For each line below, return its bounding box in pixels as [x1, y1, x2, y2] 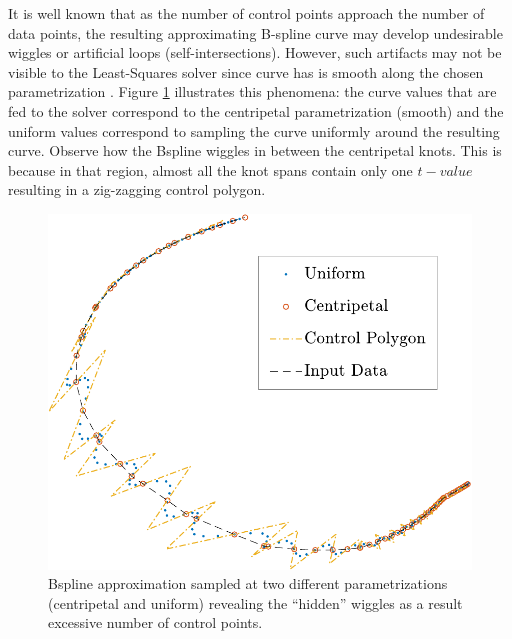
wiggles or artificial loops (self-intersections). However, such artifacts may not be [8, 42, 502, 63]
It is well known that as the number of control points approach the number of [8, 3, 485, 23]
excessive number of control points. [48, 612, 263, 633]
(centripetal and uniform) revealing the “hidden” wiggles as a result [48, 592, 463, 613]
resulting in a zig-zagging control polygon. [8, 179, 266, 200]
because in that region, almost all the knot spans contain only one [8, 159, 413, 180]
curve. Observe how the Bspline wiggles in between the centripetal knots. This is [8, 140, 502, 161]
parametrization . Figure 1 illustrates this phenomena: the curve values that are [8, 81, 497, 102]
